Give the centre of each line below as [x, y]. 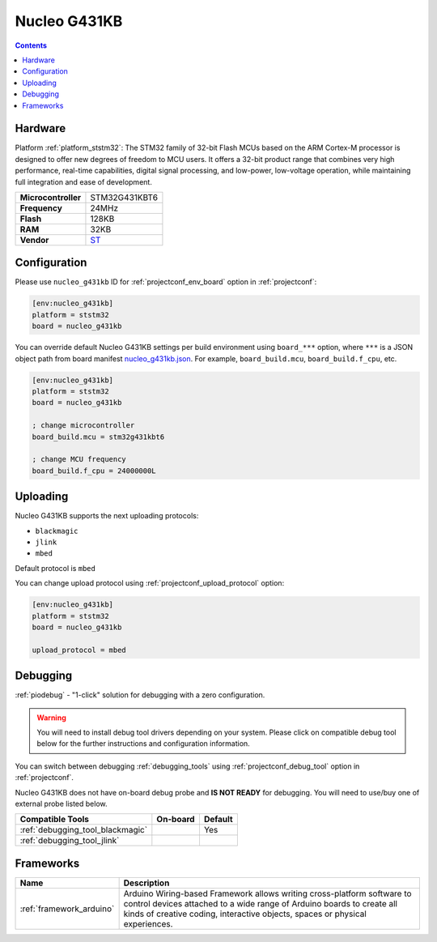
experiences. [148, 923]
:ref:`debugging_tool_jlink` [70, 841]
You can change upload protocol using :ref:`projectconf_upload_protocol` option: [150, 583]
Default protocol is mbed [55, 568]
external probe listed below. [62, 803]
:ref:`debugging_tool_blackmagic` [84, 830]
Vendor [34, 240]
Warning [51, 718]
